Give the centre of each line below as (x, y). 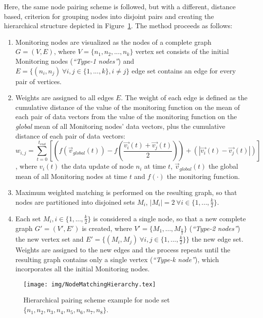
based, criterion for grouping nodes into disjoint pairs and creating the (109, 16)
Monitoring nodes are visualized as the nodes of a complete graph (113, 42)
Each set (28, 218)
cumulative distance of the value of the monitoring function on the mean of (128, 107)
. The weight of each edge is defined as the (184, 97)
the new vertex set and (49, 239)
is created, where (107, 228)
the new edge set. (217, 239)
